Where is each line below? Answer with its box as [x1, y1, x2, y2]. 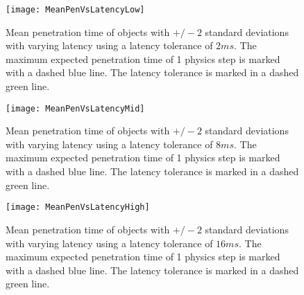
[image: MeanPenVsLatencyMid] [6, 103, 145, 114]
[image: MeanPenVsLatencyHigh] [6, 202, 150, 213]
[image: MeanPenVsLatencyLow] [6, 5, 145, 15]
